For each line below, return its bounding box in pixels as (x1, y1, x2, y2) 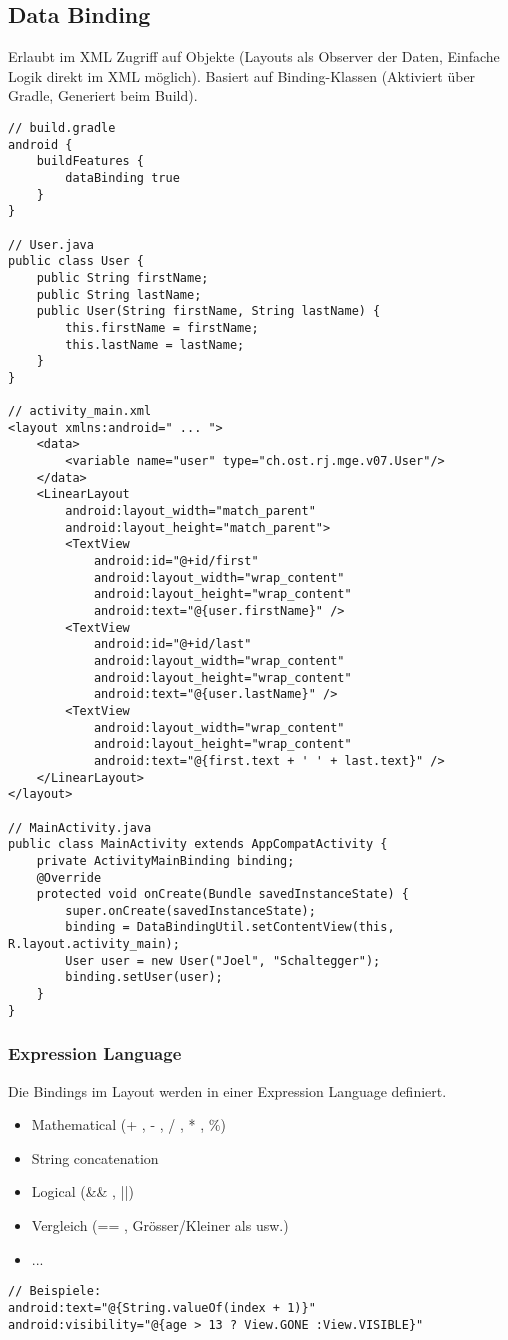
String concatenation (31, 1147, 159, 1168)
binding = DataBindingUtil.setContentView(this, (65, 920, 395, 935)
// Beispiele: (8, 1284, 102, 1299)
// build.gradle (8, 120, 116, 135)
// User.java (8, 237, 94, 252)
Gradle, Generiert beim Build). (8, 85, 198, 106)
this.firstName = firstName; (65, 320, 259, 335)
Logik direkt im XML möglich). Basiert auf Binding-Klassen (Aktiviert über (8, 65, 476, 86)
